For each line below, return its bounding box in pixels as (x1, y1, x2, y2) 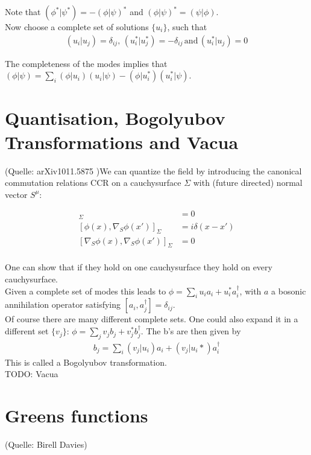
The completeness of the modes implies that (5, 57, 168, 69)
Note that (5, 5, 41, 17)
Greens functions (5, 403, 148, 428)
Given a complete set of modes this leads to (5, 284, 166, 297)
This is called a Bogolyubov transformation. (5, 355, 167, 368)
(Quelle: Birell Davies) (5, 438, 87, 451)
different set (5, 325, 49, 337)
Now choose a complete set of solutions (5, 21, 149, 33)
